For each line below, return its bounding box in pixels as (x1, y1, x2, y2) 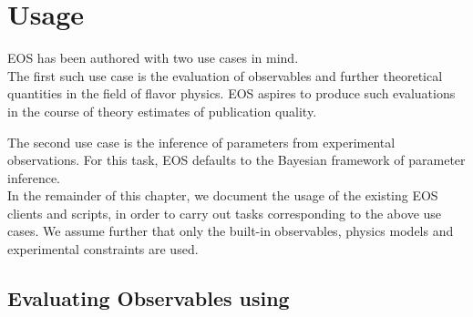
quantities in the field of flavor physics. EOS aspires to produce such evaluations (7, 84, 456, 103)
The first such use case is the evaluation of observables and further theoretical (7, 66, 443, 85)
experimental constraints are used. (7, 240, 199, 259)
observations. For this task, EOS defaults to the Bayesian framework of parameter (7, 150, 466, 169)
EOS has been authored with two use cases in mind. (7, 48, 299, 67)
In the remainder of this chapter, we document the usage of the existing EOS (7, 186, 438, 205)
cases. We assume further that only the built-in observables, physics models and (7, 221, 454, 240)
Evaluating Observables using (7, 284, 290, 312)
